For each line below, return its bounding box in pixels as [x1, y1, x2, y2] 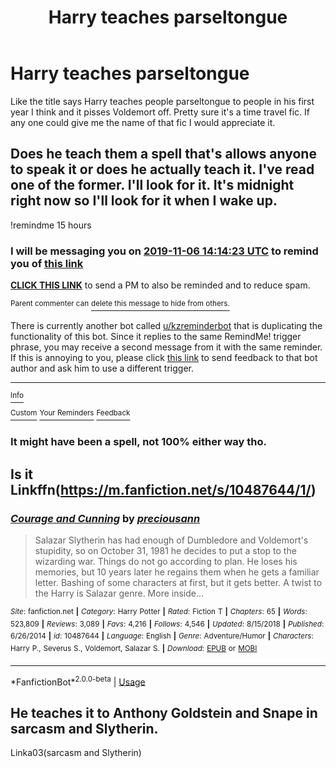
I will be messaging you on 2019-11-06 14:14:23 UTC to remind [10, 244, 319, 258]
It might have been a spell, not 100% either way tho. [10, 435, 268, 449]
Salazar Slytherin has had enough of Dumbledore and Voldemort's [34, 534, 309, 546]
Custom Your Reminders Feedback [10, 408, 131, 418]
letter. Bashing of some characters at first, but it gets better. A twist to [34, 576, 323, 588]
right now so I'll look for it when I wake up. [10, 192, 278, 210]
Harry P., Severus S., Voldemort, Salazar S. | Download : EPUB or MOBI [10, 643, 258, 653]
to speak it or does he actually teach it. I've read [10, 161, 315, 178]
